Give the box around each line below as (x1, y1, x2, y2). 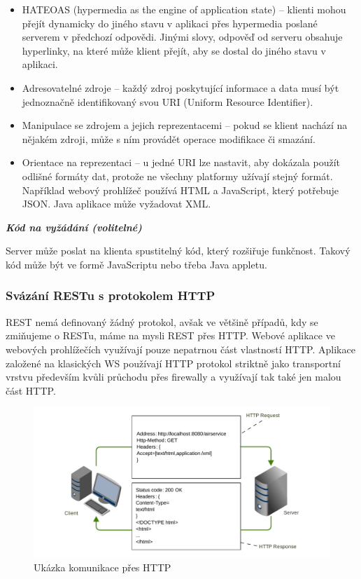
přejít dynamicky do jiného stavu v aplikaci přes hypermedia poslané (22, 15, 318, 30)
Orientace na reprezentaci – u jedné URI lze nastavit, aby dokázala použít (22, 155, 340, 170)
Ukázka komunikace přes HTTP (34, 560, 171, 575)
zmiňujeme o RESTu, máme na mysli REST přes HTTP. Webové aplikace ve (6, 328, 335, 343)
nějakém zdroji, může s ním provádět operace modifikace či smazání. (22, 131, 316, 146)
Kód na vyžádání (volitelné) (6, 219, 142, 234)
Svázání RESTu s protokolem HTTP (6, 287, 215, 304)
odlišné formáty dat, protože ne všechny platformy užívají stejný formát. (22, 168, 333, 183)
